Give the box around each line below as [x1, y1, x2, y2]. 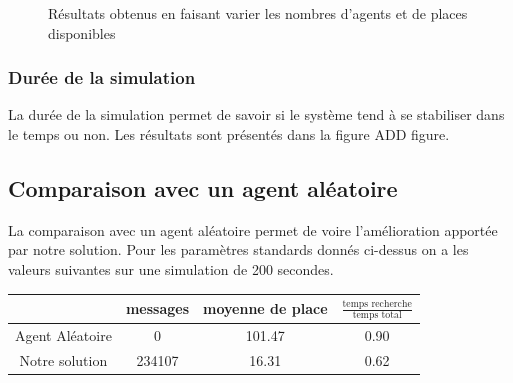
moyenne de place [203, 298, 328, 319]
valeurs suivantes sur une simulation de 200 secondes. [8, 258, 334, 279]
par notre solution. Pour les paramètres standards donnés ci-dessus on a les [8, 239, 469, 260]
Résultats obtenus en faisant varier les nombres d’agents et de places [48, 3, 468, 23]
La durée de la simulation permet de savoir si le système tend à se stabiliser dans [8, 104, 505, 125]
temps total [352, 309, 402, 320]
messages [125, 298, 189, 319]
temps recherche [342, 298, 412, 309]
